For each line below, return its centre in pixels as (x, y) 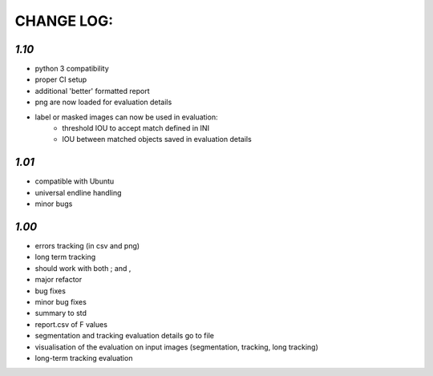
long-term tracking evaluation (84, 358)
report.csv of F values (71, 324)
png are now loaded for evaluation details (103, 102)
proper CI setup (61, 79)
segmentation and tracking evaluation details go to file (124, 336)
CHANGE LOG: (64, 21)
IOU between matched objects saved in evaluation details (157, 139)
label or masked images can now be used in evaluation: (126, 117)
